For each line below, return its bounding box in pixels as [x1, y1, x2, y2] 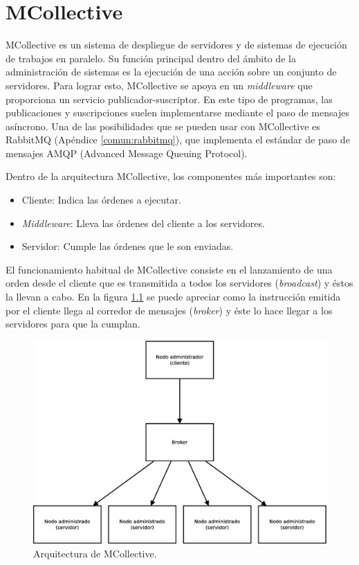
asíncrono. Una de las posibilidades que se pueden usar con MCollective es [6, 118, 320, 133]
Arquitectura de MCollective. [33, 546, 157, 560]
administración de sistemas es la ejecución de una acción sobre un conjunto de [6, 64, 337, 79]
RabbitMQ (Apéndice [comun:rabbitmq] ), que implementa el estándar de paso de [6, 132, 350, 147]
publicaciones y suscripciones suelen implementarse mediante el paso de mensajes [6, 105, 349, 120]
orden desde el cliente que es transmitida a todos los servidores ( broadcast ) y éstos [6, 276, 353, 290]
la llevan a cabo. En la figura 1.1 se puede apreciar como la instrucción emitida [6, 289, 341, 304]
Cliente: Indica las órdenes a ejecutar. [21, 192, 181, 207]
